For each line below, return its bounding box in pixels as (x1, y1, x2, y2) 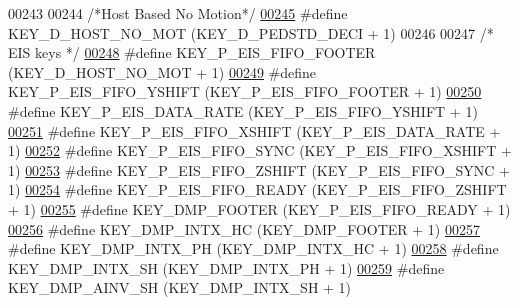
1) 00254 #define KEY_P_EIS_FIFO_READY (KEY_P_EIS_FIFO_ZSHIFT (8, 179, 507, 200)
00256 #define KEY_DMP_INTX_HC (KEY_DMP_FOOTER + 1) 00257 (8, 218, 480, 239)
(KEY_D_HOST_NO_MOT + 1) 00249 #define (8, 61, 317, 82)
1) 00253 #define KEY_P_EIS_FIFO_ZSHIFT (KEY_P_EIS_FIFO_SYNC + (8, 159, 510, 180)
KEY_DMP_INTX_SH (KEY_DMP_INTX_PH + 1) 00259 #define (8, 257, 445, 278)
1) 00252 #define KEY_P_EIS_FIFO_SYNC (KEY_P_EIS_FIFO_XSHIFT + (8, 140, 512, 161)
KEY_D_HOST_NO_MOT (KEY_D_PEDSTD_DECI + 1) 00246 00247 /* (8, 22, 494, 43)
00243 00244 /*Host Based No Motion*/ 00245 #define (8, 3, 348, 23)
